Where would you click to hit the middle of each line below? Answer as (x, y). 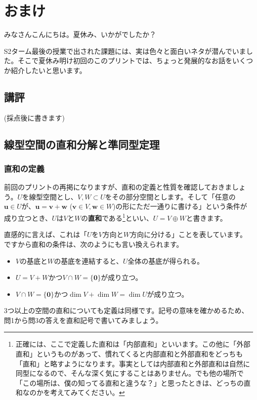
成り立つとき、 (28, 218)
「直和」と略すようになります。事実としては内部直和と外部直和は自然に (133, 363)
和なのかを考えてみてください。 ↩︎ (70, 392)
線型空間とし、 (53, 196)
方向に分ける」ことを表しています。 (188, 234)
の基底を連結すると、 (88, 260)
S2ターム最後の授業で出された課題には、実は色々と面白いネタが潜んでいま (125, 51)
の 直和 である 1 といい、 (117, 217)
